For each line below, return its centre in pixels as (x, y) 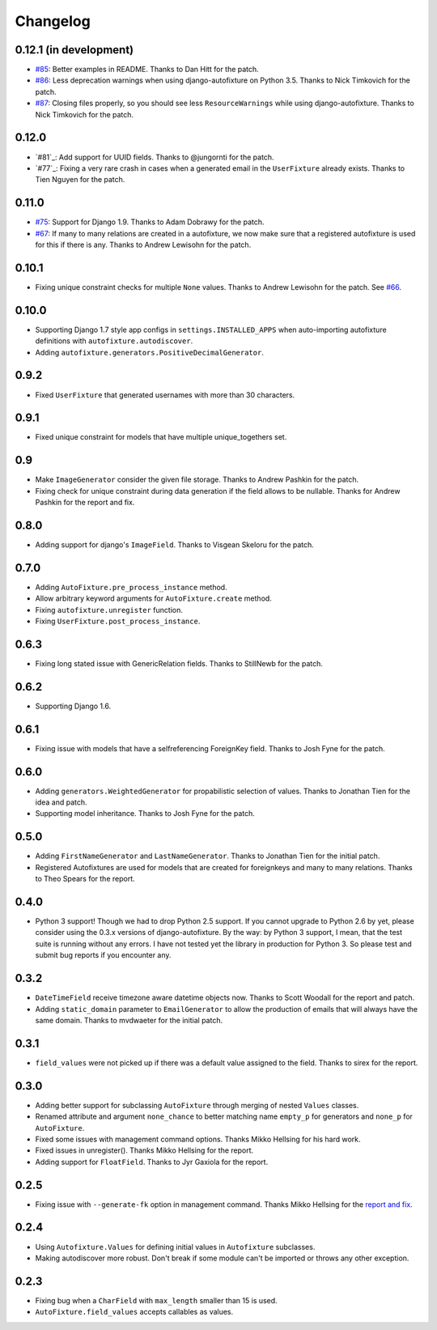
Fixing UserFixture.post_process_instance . (118, 621)
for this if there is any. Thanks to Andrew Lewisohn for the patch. (143, 244)
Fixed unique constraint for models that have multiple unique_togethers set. (161, 437)
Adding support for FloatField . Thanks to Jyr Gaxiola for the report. (152, 1162)
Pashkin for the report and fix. (85, 503)
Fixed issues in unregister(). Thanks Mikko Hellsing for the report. (144, 1150)
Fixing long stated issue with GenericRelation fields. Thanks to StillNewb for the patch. (179, 663)
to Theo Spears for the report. (85, 879)
